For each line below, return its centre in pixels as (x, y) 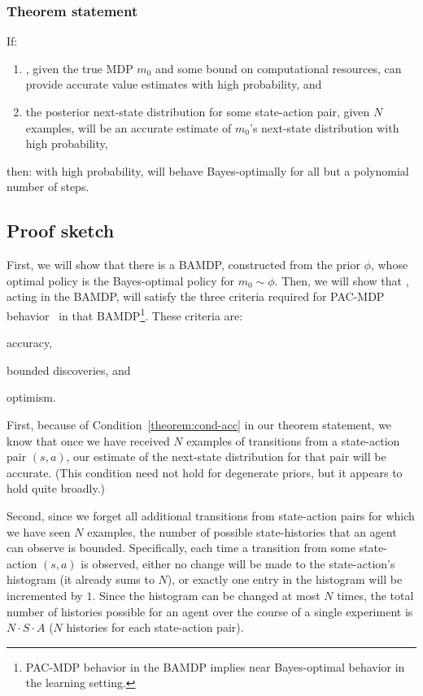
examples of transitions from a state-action (293, 440)
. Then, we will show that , (342, 280)
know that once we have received (88, 440)
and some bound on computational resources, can (278, 68)
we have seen (39, 531)
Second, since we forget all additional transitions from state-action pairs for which (211, 515)
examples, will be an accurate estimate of (129, 127)
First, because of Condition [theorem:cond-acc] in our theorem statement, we (199, 424)
